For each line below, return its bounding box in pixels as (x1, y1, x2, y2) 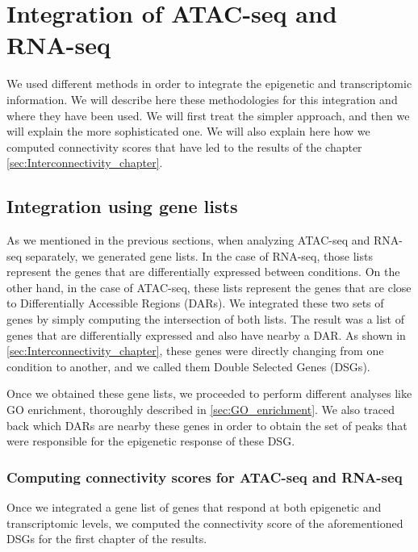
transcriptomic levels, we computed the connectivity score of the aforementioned (6, 514, 403, 531)
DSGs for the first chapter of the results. (6, 530, 207, 547)
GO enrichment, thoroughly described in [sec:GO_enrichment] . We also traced (6, 401, 395, 418)
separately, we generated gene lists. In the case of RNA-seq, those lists (25, 247, 373, 264)
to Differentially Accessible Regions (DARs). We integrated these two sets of (6, 295, 384, 312)
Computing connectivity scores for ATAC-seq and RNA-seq (6, 466, 403, 487)
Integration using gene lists (6, 194, 238, 219)
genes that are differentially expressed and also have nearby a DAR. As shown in (6, 326, 406, 343)
